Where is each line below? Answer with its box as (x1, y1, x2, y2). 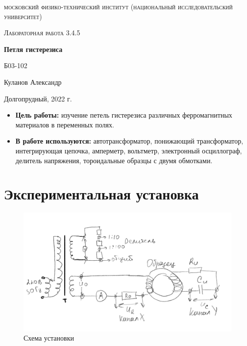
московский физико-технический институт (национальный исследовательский (4, 1, 233, 11)
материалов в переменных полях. (15, 119, 114, 129)
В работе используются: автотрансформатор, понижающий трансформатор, (15, 136, 244, 146)
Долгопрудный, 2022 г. (4, 93, 72, 103)
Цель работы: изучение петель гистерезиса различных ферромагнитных (15, 110, 232, 120)
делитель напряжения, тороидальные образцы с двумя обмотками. (15, 155, 213, 165)
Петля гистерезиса (4, 44, 63, 54)
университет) (4, 11, 42, 21)
